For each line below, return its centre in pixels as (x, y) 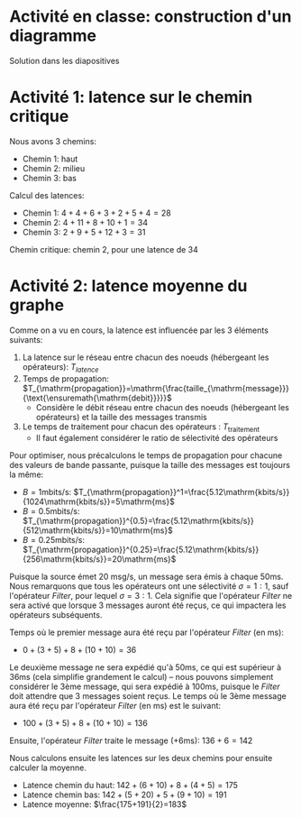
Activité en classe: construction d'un (150, 17)
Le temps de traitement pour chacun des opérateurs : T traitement (141, 427)
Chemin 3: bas (49, 178)
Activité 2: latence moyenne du (128, 286)
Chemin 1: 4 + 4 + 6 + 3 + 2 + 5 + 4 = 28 (96, 213)
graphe (37, 305)
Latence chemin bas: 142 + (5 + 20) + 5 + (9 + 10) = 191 (124, 795)
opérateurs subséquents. (56, 615)
